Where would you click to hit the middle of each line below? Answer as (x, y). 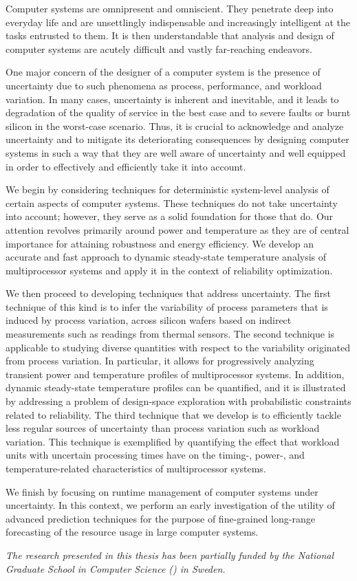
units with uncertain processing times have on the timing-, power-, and (155, 455)
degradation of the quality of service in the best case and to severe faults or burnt (178, 112)
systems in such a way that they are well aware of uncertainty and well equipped (176, 152)
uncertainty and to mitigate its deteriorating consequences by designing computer (177, 139)
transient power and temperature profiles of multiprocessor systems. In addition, (175, 374)
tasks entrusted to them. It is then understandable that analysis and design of (170, 35)
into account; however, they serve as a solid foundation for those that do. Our (170, 216)
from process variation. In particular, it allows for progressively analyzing (160, 361)
